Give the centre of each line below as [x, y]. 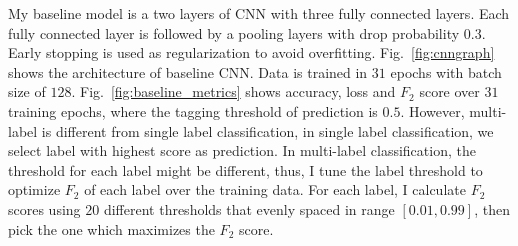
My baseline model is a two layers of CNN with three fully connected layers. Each [259, 13]
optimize [34, 189]
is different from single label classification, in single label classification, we [267, 130]
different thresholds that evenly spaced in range [249, 208]
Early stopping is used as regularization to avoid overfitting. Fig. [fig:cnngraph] [251, 52]
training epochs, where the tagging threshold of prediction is [193, 110]
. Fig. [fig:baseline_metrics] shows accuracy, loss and [233, 91]
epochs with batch [446, 71]
